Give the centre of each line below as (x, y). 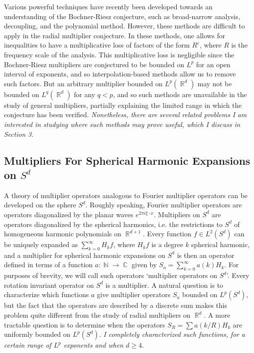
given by (144, 265)
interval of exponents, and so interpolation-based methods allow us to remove (120, 74)
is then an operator (206, 255)
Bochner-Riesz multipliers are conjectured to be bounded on (94, 64)
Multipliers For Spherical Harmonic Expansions (127, 160)
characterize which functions (46, 294)
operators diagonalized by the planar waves (69, 214)
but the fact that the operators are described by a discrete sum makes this (116, 305)
